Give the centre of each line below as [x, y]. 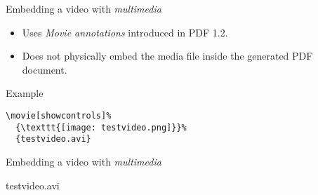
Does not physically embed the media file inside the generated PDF [167, 56]
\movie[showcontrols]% [59, 115]
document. [45, 69]
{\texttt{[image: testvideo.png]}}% [101, 127]
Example [25, 93]
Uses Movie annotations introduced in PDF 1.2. [125, 32]
